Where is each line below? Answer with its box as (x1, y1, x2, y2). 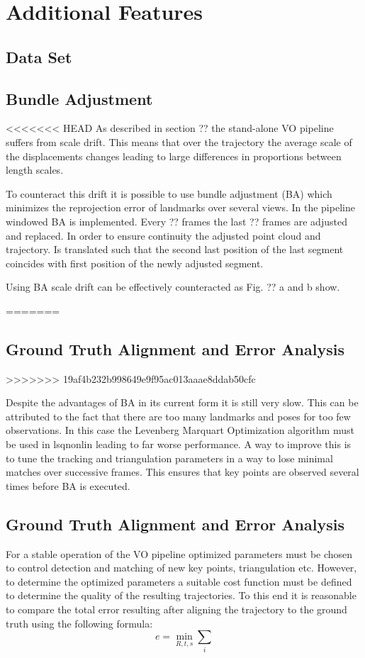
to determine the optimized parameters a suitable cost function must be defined (6, 574, 352, 589)
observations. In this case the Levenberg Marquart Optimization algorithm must (6, 423, 354, 437)
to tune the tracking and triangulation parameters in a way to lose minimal (6, 450, 333, 465)
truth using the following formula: (6, 615, 153, 630)
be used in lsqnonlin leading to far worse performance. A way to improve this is (6, 437, 352, 452)
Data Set (6, 45, 72, 67)
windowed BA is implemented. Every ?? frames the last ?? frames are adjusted (6, 213, 347, 228)
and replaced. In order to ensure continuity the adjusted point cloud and (6, 228, 321, 242)
